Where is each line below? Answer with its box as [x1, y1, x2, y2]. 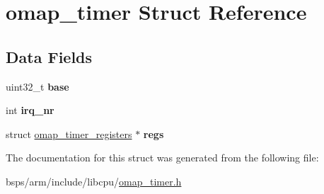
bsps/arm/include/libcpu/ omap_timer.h [6, 173, 182, 188]
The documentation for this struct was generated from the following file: [6, 150, 319, 165]
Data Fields [6, 45, 93, 67]
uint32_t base [6, 79, 69, 93]
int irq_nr [6, 103, 54, 118]
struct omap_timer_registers [6, 126, 132, 141]
